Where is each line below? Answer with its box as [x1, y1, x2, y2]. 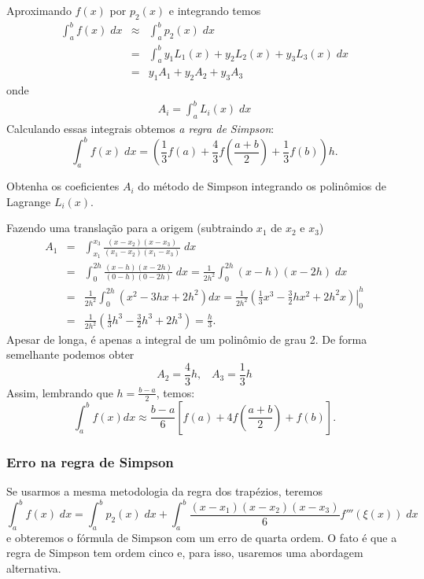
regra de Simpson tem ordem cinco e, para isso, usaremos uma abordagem [6, 544, 363, 561]
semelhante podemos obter [6, 346, 135, 363]
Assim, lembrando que [6, 384, 113, 400]
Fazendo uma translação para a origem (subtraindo [6, 219, 253, 236]
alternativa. [6, 560, 61, 576]
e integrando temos [168, 2, 261, 18]
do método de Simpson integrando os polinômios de [138, 178, 386, 194]
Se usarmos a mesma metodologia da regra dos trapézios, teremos [6, 482, 323, 499]
